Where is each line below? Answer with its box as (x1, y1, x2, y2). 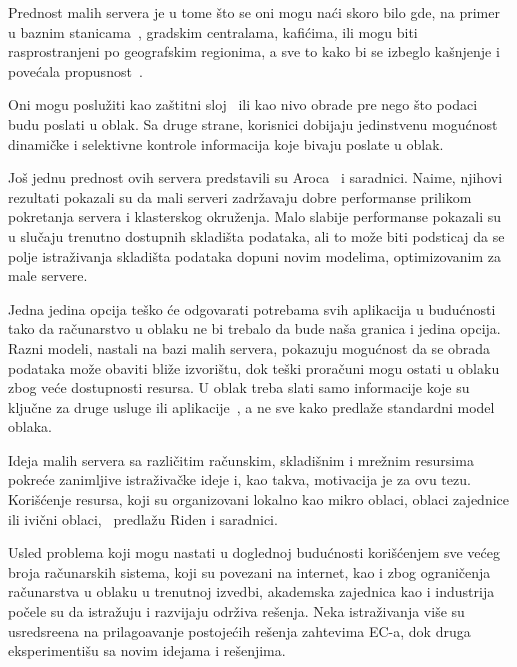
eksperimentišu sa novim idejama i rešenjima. (8, 640, 286, 661)
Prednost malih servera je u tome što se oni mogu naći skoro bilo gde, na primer (8, 2, 500, 22)
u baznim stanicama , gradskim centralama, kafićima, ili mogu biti (8, 21, 418, 42)
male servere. (8, 265, 88, 286)
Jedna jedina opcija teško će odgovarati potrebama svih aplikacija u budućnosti (8, 298, 496, 319)
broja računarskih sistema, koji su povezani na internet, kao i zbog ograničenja (8, 561, 491, 582)
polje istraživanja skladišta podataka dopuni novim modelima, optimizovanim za (8, 245, 502, 266)
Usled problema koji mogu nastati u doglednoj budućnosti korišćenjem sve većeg (8, 542, 501, 563)
